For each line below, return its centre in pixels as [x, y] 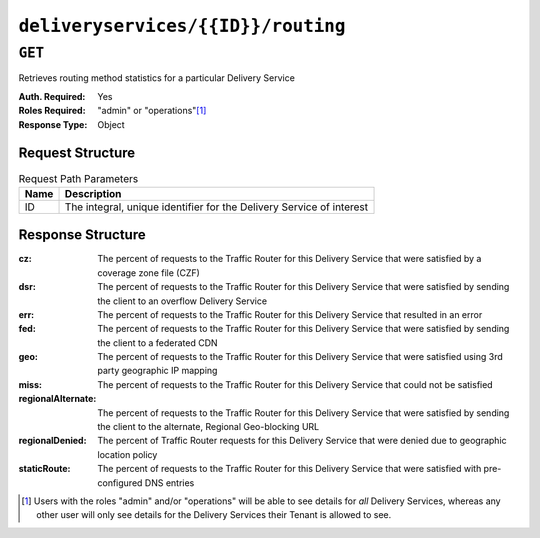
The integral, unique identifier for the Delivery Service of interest [216, 207]
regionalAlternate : [57, 399]
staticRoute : [44, 469]
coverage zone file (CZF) [148, 272]
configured [120, 482]
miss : [30, 384]
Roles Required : [52, 111]
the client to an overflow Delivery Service [182, 301]
